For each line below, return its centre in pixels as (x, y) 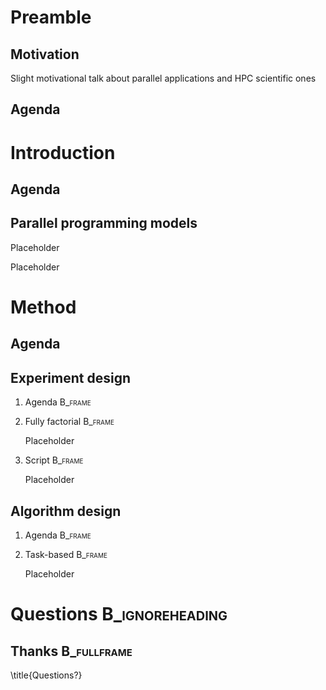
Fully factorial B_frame (69, 422)
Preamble (51, 17)
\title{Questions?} (46, 675)
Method (43, 307)
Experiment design (70, 377)
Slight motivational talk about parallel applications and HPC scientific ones (163, 78)
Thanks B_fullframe (71, 651)
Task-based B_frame (66, 554)
